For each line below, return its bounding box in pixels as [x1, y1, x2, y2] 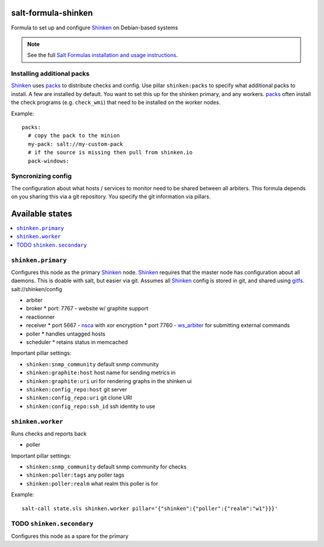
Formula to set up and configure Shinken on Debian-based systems [11, 24, 178, 31]
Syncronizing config [11, 172, 72, 180]
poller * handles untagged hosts [26, 330, 106, 337]
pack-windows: [28, 157, 70, 165]
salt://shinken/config [11, 285, 62, 292]
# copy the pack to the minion [28, 132, 120, 139]
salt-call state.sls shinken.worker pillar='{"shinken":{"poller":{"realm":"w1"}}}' [22, 505, 278, 512]
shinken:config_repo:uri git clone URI [26, 394, 132, 402]
